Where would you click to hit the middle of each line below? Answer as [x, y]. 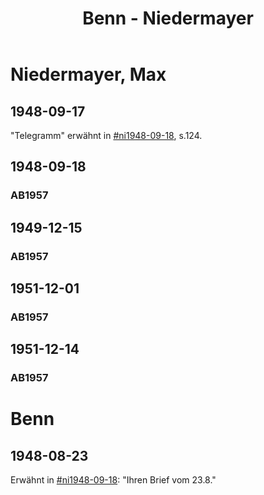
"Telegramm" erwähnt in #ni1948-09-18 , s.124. [106, 135]
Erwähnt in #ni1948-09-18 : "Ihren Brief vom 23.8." [113, 480]
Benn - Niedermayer [168, 18]
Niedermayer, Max [88, 74]
